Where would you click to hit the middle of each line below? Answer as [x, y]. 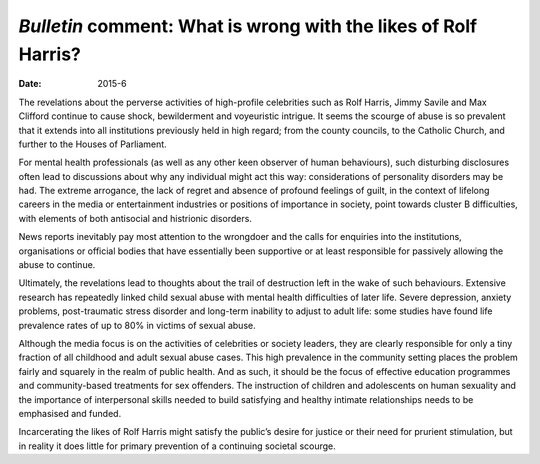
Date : [30, 84]
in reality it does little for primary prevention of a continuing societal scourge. [177, 446]
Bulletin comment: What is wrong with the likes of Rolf [248, 26]
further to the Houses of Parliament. [92, 144]
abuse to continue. [57, 265]
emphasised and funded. [70, 413]
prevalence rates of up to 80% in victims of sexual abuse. [137, 325]
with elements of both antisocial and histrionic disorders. [135, 218]
